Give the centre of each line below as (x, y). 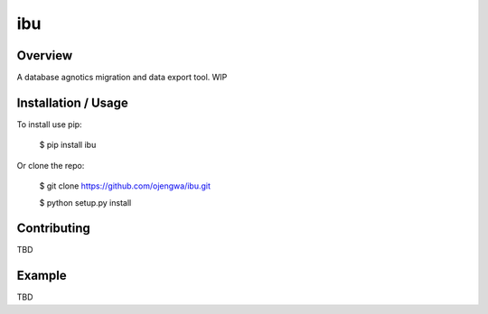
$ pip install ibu (68, 145)
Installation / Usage (72, 102)
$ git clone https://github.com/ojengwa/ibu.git (125, 186)
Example (42, 276)
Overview (45, 55)
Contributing (53, 229)
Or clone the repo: (51, 165)
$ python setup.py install (85, 202)
